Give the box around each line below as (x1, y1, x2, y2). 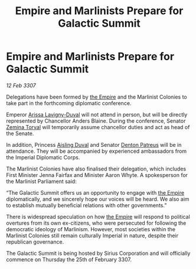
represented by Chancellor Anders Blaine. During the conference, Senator (6, 117, 186, 124)
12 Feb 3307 (6, 81, 37, 89)
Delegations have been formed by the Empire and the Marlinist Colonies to (6, 93, 187, 100)
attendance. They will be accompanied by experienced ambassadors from (6, 147, 187, 155)
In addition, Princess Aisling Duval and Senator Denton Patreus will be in (6, 141, 182, 148)
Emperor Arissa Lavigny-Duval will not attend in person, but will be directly (6, 111, 188, 118)
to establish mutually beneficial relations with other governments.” (6, 202, 167, 209)
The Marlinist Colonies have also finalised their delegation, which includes (6, 165, 187, 172)
